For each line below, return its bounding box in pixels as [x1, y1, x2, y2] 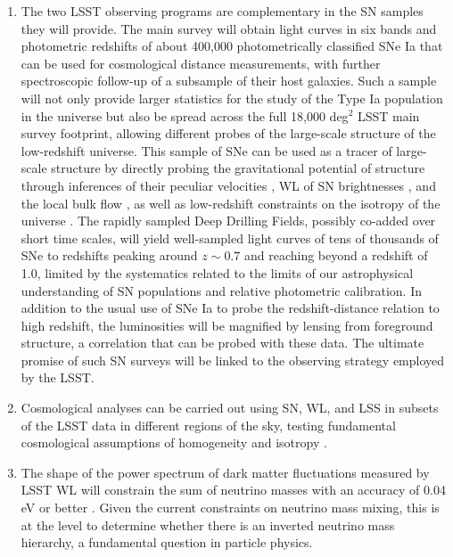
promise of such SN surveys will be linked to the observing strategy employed [21, 350, 445, 369]
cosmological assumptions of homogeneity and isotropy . [21, 433, 327, 452]
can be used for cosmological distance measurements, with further [21, 53, 381, 72]
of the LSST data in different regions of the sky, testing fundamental [21, 415, 396, 434]
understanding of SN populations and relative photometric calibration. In [21, 281, 422, 299]
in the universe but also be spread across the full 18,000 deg [21, 106, 349, 125]
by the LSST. [21, 368, 95, 387]
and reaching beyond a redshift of [243, 246, 428, 265]
